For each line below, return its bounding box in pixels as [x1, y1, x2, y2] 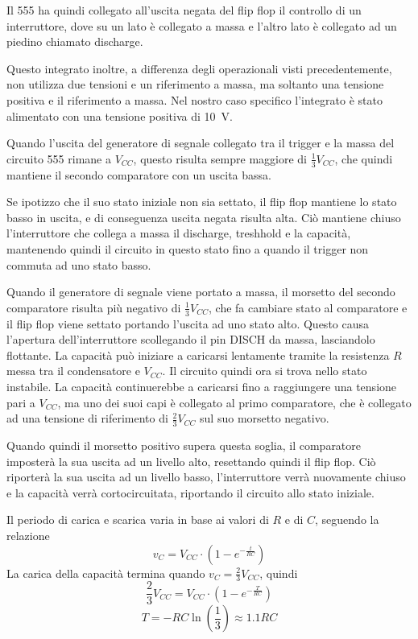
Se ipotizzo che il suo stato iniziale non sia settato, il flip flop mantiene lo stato [6, 193, 397, 210]
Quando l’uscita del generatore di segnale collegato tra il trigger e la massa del [6, 134, 395, 151]
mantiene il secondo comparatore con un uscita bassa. [6, 166, 271, 183]
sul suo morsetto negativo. [200, 410, 329, 427]
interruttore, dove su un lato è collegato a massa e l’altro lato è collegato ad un [6, 17, 397, 34]
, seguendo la [315, 511, 379, 528]
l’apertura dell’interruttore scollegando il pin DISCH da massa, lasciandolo [6, 331, 375, 348]
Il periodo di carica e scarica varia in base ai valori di [6, 511, 269, 528]
